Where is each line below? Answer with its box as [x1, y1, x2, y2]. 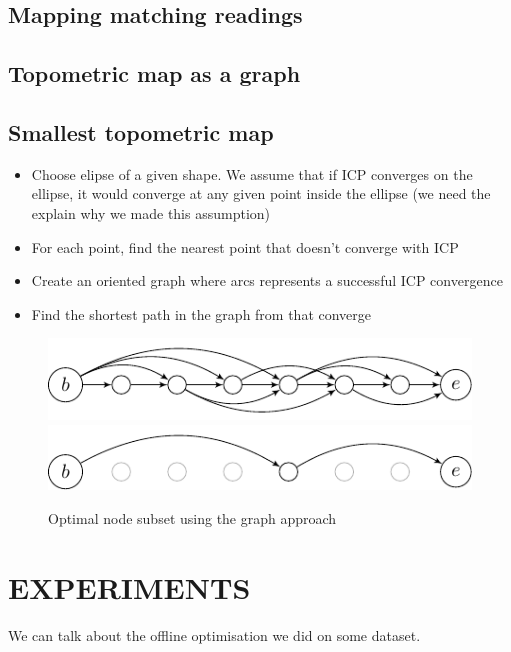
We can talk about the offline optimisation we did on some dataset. [8, 624, 421, 645]
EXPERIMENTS [8, 566, 251, 607]
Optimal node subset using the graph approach [48, 507, 337, 528]
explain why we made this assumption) [31, 202, 271, 223]
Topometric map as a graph [8, 58, 301, 89]
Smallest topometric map [8, 116, 274, 147]
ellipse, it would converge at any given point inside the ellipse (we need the [31, 183, 491, 204]
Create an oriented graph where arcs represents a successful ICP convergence [31, 270, 503, 291]
